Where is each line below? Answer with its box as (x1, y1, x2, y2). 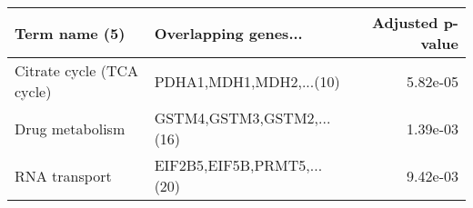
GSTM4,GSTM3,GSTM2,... (154, 107, 331, 128)
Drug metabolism (15, 117, 126, 139)
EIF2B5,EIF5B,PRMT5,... (154, 154, 323, 175)
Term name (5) (15, 22, 126, 44)
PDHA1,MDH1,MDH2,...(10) (154, 70, 340, 92)
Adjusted (371, 12, 438, 33)
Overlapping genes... (154, 22, 303, 44)
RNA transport (15, 164, 112, 186)
